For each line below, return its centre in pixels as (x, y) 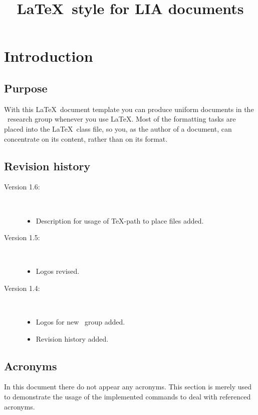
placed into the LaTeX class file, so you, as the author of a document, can (118, 128)
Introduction (49, 56)
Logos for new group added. (80, 322)
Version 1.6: (22, 187)
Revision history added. (72, 338)
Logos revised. (58, 271)
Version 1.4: (22, 288)
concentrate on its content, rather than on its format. (86, 138)
